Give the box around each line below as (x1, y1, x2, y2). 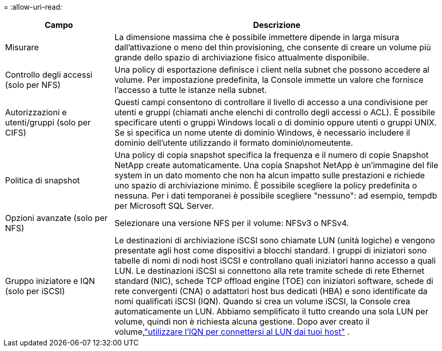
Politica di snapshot (5, 175, 80, 185)
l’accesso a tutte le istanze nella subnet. (114, 85, 267, 95)
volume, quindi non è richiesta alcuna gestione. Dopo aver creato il (114, 316, 370, 327)
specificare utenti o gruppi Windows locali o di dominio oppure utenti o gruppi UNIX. (114, 117, 437, 127)
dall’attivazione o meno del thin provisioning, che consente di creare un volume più (114, 42, 431, 52)
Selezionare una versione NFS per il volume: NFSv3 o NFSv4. (114, 218, 349, 228)
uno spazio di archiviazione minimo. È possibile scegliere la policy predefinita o (114, 180, 417, 190)
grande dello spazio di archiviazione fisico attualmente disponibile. (114, 52, 369, 62)
